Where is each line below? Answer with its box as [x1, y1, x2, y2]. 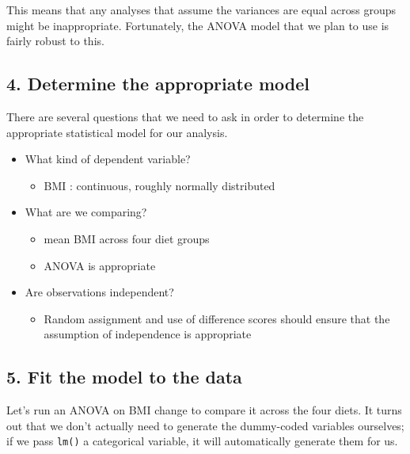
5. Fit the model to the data [6, 364, 242, 389]
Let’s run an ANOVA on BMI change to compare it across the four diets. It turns [6, 402, 402, 418]
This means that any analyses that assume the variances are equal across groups [6, 2, 397, 17]
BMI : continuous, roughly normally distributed [44, 177, 275, 193]
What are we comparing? [25, 204, 147, 220]
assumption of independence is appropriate [44, 326, 252, 342]
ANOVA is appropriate [44, 257, 156, 273]
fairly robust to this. [6, 32, 104, 49]
